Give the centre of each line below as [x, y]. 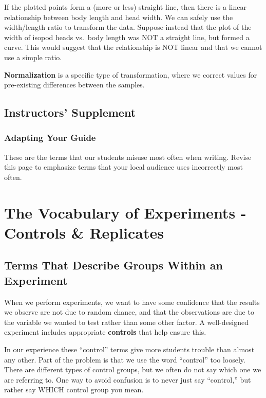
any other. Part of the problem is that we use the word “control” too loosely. [125, 359]
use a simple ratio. [33, 57]
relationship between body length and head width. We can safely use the [119, 17]
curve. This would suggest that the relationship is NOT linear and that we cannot [133, 47]
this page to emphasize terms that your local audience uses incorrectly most [123, 167]
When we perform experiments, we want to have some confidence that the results [132, 302]
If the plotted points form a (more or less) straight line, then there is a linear [125, 7]
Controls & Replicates [84, 232]
